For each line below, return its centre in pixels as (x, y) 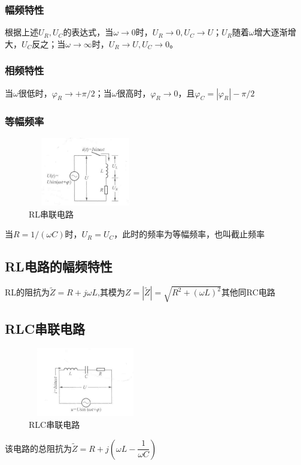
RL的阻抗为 (28, 292)
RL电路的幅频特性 (59, 266)
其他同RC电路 (248, 292)
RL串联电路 (51, 214)
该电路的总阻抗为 (38, 448)
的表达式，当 (88, 32)
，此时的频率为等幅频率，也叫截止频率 (189, 234)
